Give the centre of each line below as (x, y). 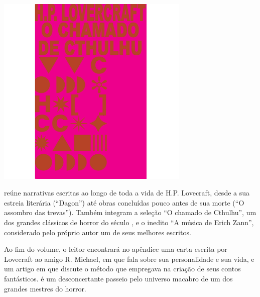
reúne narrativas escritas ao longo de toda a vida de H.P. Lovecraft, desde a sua (127, 193)
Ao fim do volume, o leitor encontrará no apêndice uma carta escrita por (116, 249)
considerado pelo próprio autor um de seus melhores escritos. (98, 232)
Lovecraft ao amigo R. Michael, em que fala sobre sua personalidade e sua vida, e (129, 259)
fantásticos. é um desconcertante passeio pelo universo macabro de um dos (118, 279)
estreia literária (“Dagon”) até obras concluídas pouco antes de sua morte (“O (124, 202)
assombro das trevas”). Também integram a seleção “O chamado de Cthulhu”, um (130, 212)
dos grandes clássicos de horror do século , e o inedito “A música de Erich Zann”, (129, 222)
